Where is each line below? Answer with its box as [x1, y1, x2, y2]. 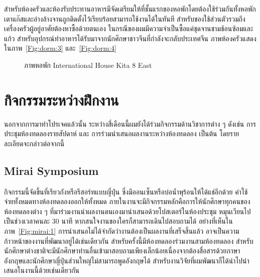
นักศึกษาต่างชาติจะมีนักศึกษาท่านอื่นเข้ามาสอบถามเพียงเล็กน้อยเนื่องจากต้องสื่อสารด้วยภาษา [4, 245, 240, 256]
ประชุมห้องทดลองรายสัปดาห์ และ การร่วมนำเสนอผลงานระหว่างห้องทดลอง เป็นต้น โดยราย [4, 128, 239, 139]
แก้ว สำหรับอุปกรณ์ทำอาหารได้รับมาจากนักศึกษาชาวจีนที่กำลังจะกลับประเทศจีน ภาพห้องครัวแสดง [4, 33, 256, 43]
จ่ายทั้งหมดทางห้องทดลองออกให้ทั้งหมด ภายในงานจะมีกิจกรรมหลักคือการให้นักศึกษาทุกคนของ [4, 196, 250, 207]
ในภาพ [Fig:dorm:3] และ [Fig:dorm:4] [4, 43, 116, 53]
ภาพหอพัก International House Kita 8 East [24, 59, 152, 70]
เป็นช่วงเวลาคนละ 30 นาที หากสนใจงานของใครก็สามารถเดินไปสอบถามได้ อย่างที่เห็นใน [4, 216, 233, 226]
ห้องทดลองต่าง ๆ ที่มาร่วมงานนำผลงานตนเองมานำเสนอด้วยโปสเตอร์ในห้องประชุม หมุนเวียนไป [4, 206, 251, 216]
